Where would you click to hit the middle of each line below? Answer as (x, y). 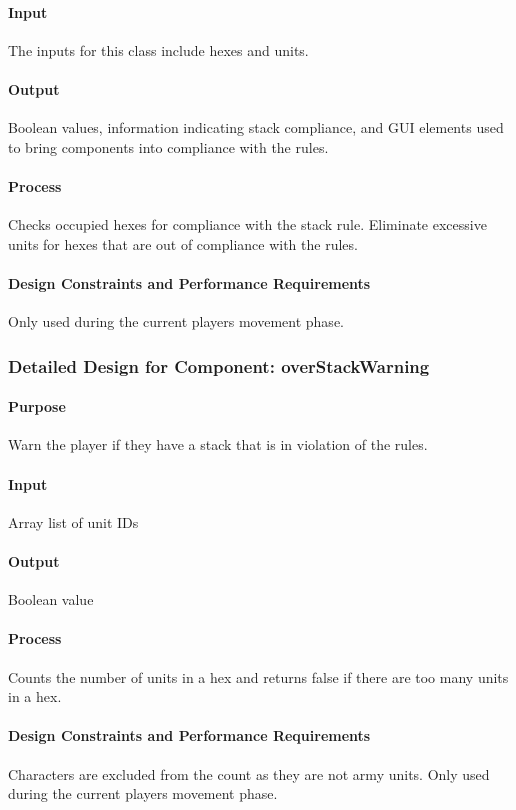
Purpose (37, 406)
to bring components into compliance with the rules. (168, 146)
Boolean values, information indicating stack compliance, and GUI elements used (256, 127)
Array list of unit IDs (73, 521)
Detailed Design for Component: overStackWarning (219, 365)
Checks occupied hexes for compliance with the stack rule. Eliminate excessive (247, 224)
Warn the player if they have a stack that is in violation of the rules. (218, 444)
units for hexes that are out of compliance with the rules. (183, 243)
